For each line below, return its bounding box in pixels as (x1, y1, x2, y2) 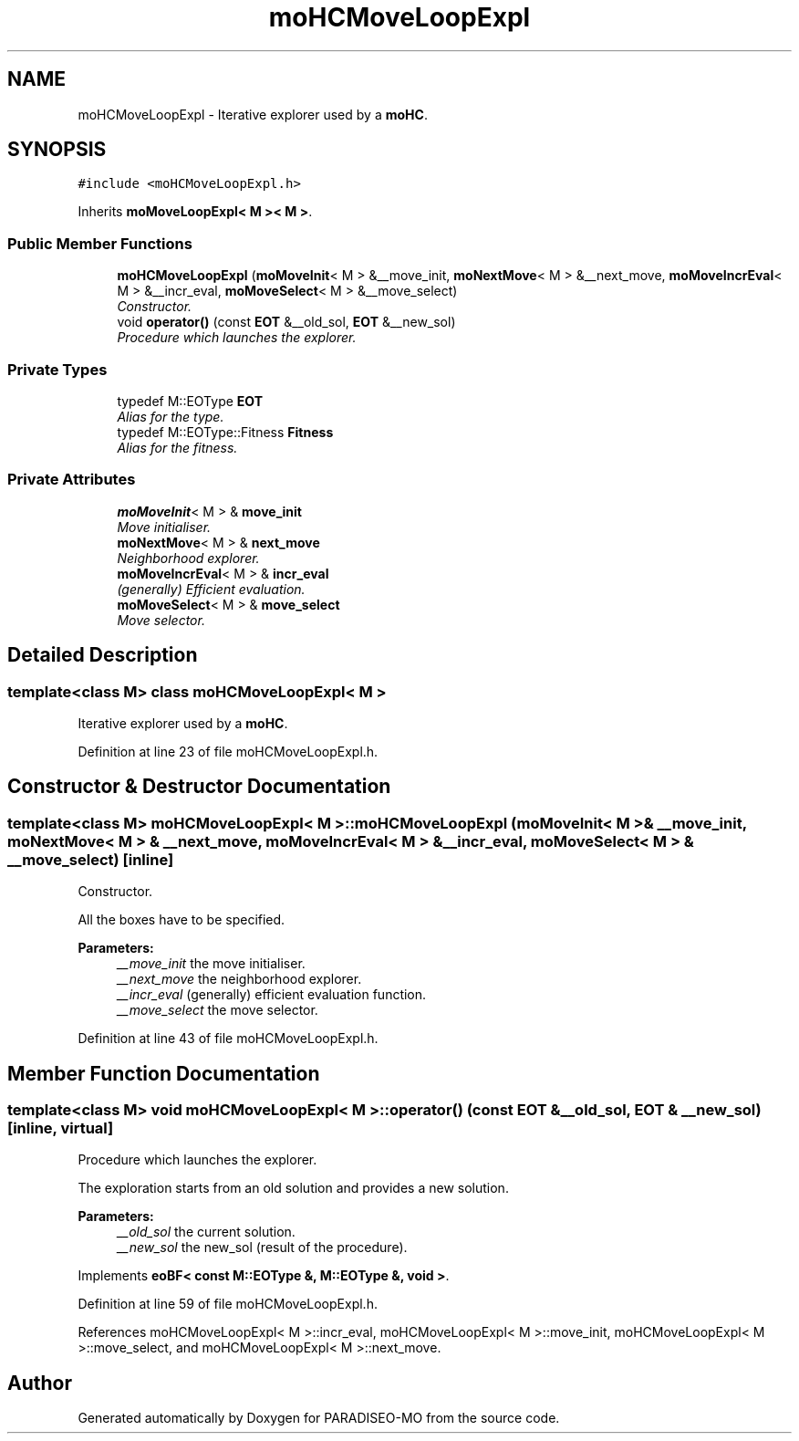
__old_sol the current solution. (117, 1224, 296, 1240)
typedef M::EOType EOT (117, 392, 264, 409)
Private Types (7, 360, 108, 379)
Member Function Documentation (7, 1061, 320, 1085)
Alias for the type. (117, 408, 224, 424)
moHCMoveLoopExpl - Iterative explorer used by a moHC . (78, 106, 428, 122)
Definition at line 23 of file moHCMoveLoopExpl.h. (78, 743, 379, 759)
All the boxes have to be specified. (78, 912, 285, 928)
